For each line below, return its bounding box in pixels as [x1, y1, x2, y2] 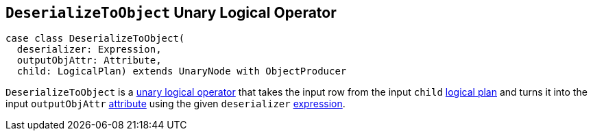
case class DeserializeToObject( [5, 33, 185, 44]
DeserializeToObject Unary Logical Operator [5, 4, 337, 21]
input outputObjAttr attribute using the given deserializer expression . [5, 98, 346, 110]
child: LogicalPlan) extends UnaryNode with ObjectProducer [16, 66, 347, 77]
